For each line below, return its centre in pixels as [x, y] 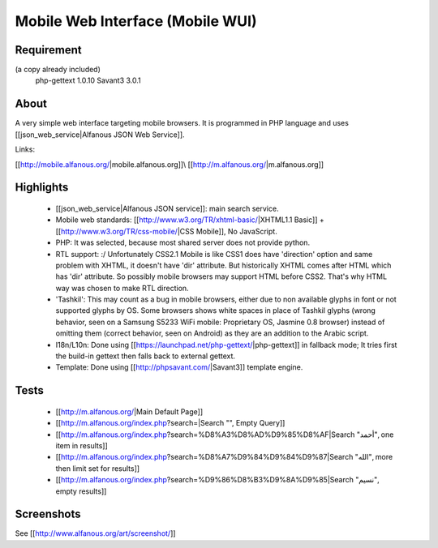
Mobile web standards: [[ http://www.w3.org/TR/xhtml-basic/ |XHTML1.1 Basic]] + [190, 220]
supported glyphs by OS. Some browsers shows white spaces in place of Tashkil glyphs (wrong [216, 310]
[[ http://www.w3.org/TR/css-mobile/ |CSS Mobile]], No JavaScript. [166, 231]
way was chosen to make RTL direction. [122, 288]
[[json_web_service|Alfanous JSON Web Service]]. [100, 135]
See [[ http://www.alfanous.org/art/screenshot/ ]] [95, 533]
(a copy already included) [58, 70]
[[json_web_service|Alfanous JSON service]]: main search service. [167, 208]
